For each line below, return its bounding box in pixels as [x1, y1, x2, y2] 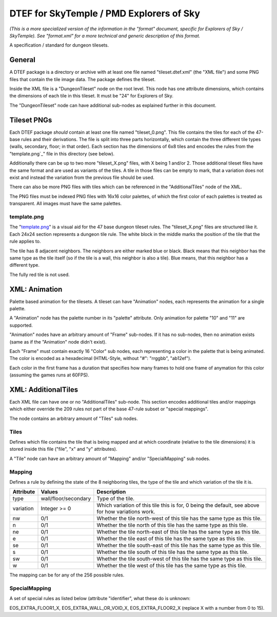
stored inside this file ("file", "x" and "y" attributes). [9, 446, 117, 452]
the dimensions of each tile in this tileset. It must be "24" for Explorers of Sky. [9, 93, 174, 99]
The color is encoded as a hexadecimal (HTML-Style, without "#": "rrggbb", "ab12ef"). [9, 355, 192, 362]
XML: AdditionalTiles [9, 385, 78, 394]
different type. [9, 262, 40, 268]
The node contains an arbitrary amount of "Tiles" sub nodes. [9, 415, 138, 422]
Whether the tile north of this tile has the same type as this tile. [96, 522, 248, 529]
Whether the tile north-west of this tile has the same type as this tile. [96, 515, 262, 522]
